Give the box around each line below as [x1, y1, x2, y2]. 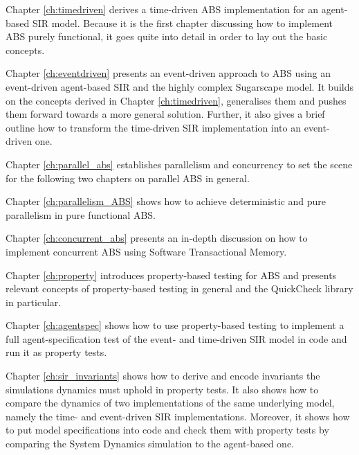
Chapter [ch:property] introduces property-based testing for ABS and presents [6, 267, 337, 282]
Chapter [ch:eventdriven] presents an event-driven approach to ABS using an [6, 66, 331, 80]
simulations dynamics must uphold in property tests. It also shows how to [6, 382, 319, 396]
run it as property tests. [6, 345, 107, 359]
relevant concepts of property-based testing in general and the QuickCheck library [6, 281, 353, 296]
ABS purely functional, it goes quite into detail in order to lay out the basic [6, 29, 328, 44]
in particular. [6, 294, 62, 309]
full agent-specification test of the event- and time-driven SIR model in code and [6, 331, 347, 346]
